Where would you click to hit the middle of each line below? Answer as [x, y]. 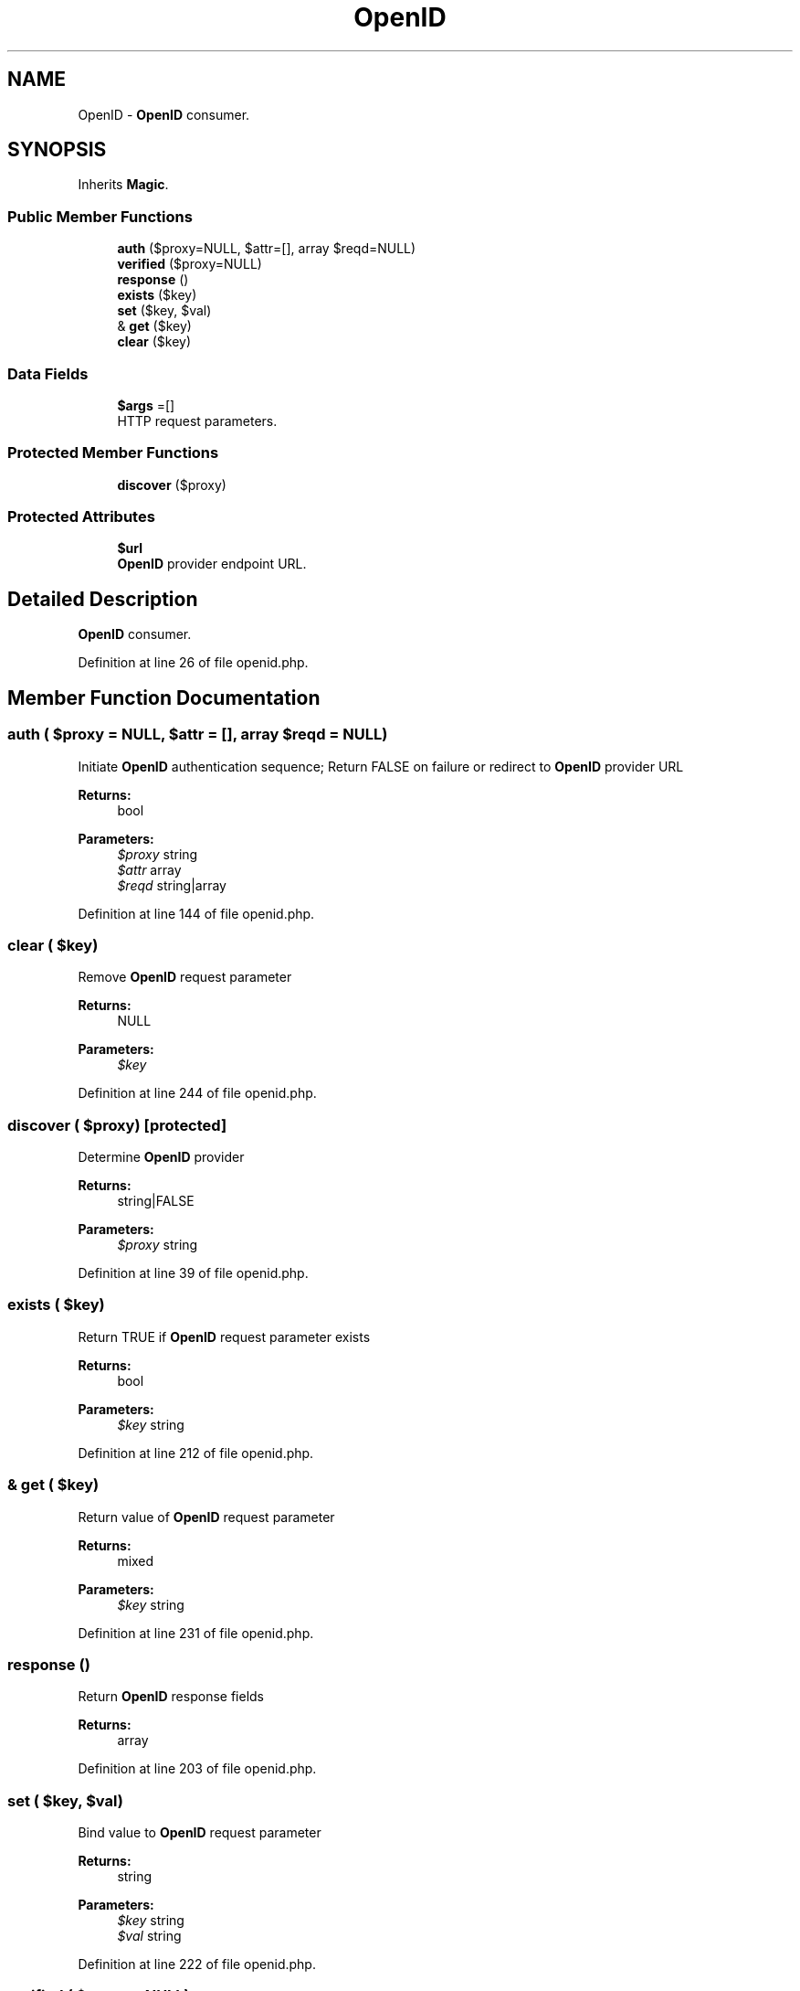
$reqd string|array [172, 885]
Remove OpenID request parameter [185, 977]
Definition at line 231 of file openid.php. [196, 1633]
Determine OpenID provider [161, 1157]
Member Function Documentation [164, 697]
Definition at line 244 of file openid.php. [197, 1093]
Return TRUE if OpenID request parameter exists [224, 1336]
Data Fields [48, 373]
